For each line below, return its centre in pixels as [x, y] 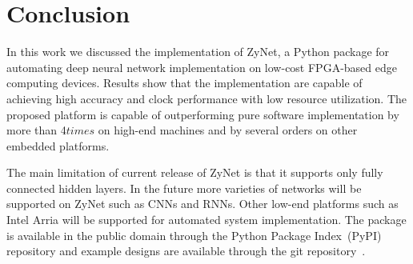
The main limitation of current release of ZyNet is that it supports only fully [195, 172]
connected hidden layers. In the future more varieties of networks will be [184, 188]
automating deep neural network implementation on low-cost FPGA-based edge [202, 67]
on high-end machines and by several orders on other [228, 130]
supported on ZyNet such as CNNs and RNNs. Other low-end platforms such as [202, 204]
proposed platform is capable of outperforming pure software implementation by [203, 114]
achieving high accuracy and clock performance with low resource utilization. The [206, 98]
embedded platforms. [58, 145]
